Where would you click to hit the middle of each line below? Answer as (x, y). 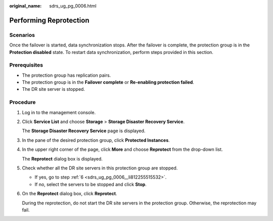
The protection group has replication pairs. (66, 75)
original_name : (26, 6)
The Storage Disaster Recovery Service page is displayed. (84, 131)
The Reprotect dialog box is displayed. (62, 158)
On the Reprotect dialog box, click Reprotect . (70, 194)
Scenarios (22, 35)
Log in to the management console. (59, 112)
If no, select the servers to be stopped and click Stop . (90, 184)
